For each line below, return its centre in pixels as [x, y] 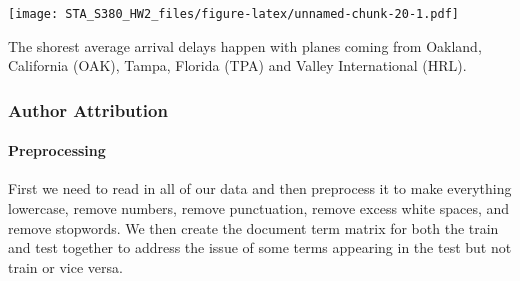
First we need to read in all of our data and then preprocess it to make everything [260, 188]
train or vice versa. [65, 266]
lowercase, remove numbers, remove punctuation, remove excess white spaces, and [259, 208]
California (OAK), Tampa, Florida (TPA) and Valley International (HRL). [237, 65]
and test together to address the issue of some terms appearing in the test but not [260, 247]
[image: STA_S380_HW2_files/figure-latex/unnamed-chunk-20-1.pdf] [234, 14]
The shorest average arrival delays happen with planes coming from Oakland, [245, 45]
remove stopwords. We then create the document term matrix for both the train [253, 227]
